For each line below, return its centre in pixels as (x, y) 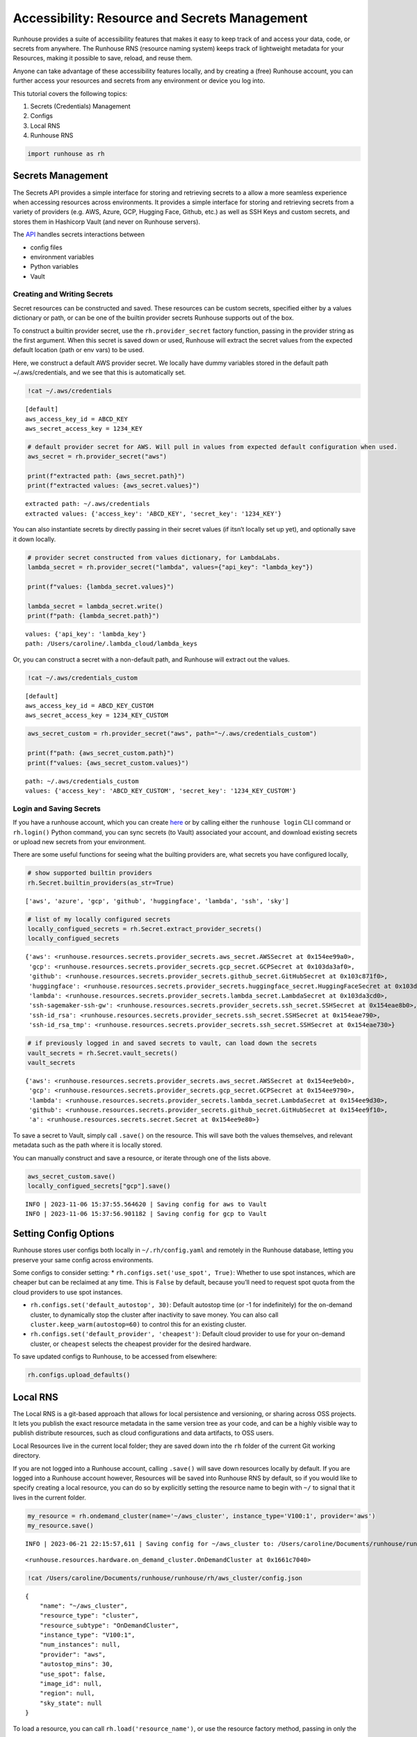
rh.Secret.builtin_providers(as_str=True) (101, 883)
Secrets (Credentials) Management (80, 106)
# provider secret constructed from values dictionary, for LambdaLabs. (154, 557)
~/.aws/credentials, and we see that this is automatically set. (99, 372)
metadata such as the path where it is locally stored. (88, 1145)
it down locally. (34, 539)
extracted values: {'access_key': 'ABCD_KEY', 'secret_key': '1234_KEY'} (154, 513)
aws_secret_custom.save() (72, 1176)
